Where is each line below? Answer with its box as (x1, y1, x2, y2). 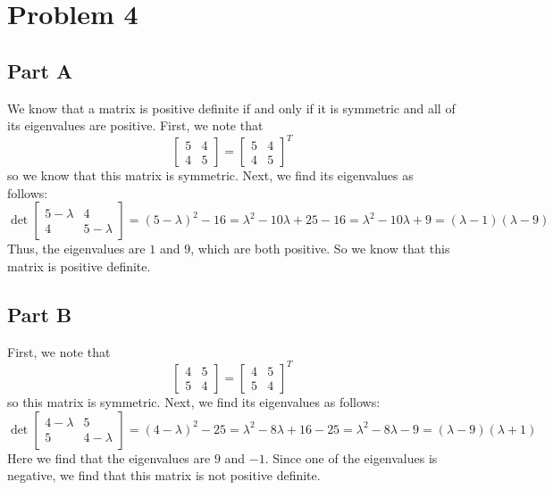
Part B (7, 301, 72, 328)
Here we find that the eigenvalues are (7, 448, 211, 467)
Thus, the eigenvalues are (7, 239, 146, 258)
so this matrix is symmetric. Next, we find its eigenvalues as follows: (7, 392, 381, 411)
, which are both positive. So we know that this (190, 239, 450, 258)
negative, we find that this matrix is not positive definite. (7, 466, 321, 485)
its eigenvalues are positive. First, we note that (7, 116, 264, 135)
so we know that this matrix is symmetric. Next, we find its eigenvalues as (7, 166, 414, 185)
